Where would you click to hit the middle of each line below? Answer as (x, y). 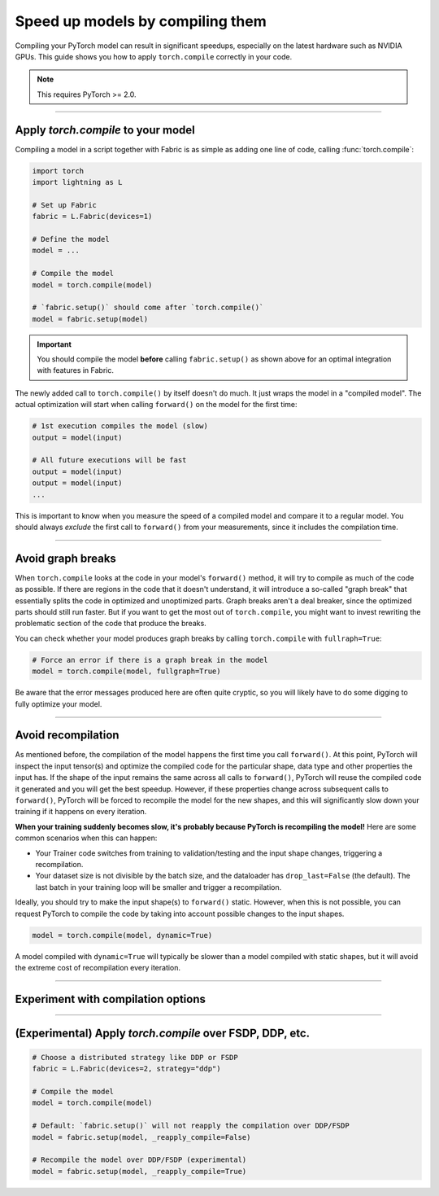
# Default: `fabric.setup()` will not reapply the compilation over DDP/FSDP (191, 1126)
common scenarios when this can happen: (86, 838)
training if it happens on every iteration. (81, 812)
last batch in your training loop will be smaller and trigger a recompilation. (159, 887)
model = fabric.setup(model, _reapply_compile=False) (141, 1137)
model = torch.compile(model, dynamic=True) (122, 935)
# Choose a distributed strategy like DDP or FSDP (135, 1057)
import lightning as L (77, 182)
